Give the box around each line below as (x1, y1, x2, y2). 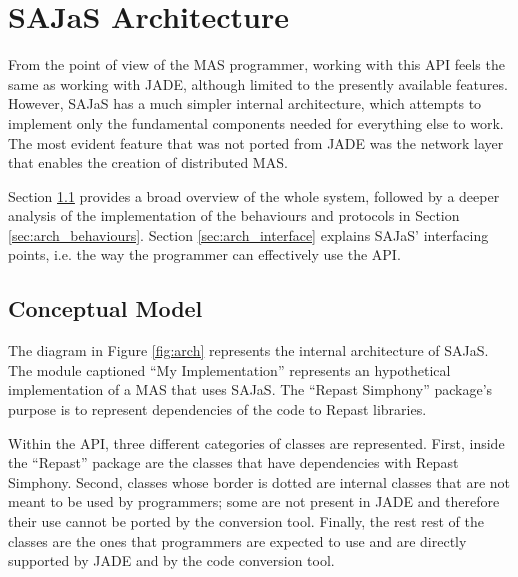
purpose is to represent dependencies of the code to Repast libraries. (8, 399, 427, 420)
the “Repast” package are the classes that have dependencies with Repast (8, 452, 459, 473)
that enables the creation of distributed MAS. (8, 152, 288, 173)
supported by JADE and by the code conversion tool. (8, 550, 335, 571)
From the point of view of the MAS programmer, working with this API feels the (8, 54, 505, 75)
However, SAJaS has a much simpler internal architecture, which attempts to (8, 93, 482, 114)
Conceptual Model (8, 293, 203, 324)
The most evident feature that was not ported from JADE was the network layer (8, 132, 504, 153)
